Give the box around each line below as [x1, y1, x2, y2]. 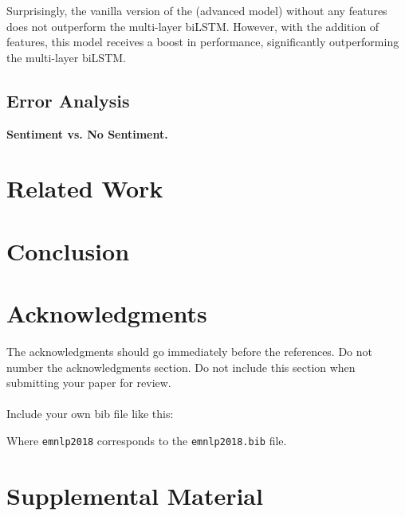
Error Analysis [6, 88, 130, 112]
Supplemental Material [6, 479, 263, 511]
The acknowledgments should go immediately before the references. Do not [6, 343, 373, 360]
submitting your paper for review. [6, 374, 171, 391]
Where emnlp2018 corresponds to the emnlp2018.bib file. [6, 432, 287, 449]
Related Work [6, 172, 163, 205]
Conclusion [6, 234, 130, 267]
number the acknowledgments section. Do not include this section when [6, 358, 356, 375]
